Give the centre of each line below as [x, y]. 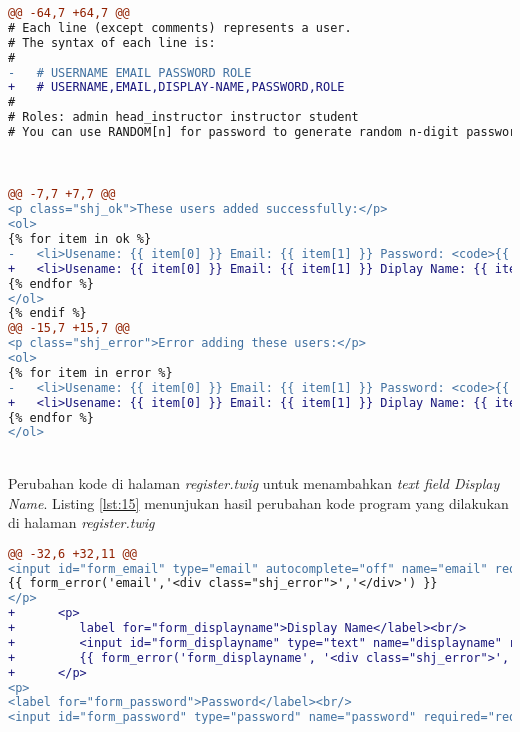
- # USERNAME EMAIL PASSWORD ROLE [130, 72]
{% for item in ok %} [80, 239]
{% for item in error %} [90, 372]
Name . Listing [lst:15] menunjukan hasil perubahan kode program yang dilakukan [258, 502]
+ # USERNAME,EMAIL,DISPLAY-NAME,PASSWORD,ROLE [176, 87]
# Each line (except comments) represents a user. [180, 27]
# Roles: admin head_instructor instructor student [183, 117]
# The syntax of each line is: [112, 42]
